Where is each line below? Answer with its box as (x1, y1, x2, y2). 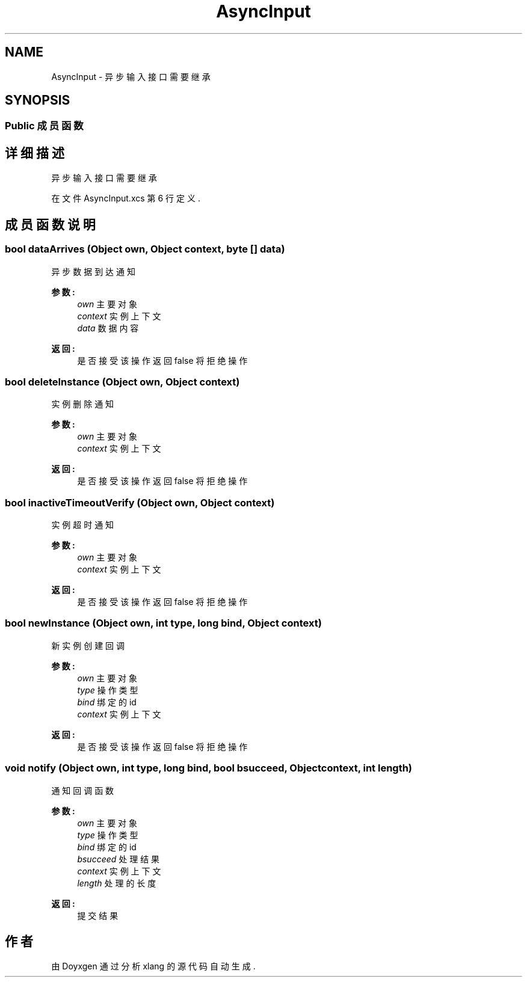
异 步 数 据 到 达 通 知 (51, 266, 135, 277)
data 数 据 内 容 (77, 322, 139, 333)
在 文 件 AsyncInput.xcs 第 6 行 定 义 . (51, 193, 200, 204)
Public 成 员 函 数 (5, 120, 84, 132)
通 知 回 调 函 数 (51, 785, 114, 796)
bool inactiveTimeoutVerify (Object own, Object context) (5, 496, 275, 509)
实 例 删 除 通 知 (51, 399, 114, 410)
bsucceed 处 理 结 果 (77, 853, 160, 864)
